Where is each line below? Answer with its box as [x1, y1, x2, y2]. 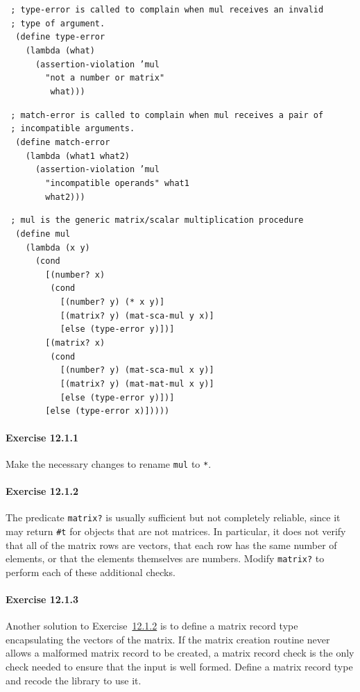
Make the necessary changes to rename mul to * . [6, 456, 212, 471]
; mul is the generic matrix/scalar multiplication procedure [10, 215, 304, 226]
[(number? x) [45, 269, 105, 280]
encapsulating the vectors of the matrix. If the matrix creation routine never [6, 632, 330, 646]
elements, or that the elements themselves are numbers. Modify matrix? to [6, 551, 325, 566]
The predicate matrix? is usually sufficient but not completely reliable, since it [6, 510, 341, 525]
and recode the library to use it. [6, 673, 142, 687]
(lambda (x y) [25, 242, 90, 253]
